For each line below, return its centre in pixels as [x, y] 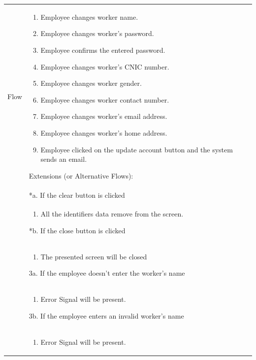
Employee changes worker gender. [91, 83]
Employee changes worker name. [89, 17]
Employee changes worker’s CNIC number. [105, 66]
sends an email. [64, 159]
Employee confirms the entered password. [103, 50]
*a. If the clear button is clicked [77, 195]
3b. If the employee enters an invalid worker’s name [106, 315]
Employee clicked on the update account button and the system [137, 149]
